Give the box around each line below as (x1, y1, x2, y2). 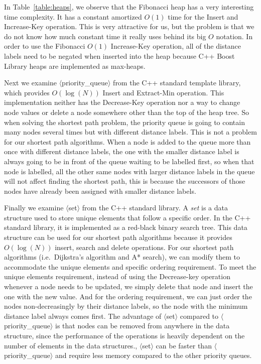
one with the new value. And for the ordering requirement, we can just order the (4, 291, 252, 301)
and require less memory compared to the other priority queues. (55, 350, 252, 360)
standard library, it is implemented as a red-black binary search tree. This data (4, 222, 247, 232)
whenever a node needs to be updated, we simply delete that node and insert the (4, 281, 253, 292)
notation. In (216, 31, 253, 41)
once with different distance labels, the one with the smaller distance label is (4, 146, 239, 157)
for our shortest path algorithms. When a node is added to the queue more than (4, 136, 251, 147)
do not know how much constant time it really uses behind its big (4, 31, 206, 41)
